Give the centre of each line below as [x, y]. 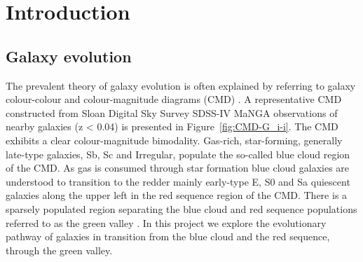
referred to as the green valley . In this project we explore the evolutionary [166, 222]
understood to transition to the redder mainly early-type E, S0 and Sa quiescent [178, 181]
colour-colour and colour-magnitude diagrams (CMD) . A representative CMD [174, 99]
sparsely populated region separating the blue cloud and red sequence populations [181, 208]
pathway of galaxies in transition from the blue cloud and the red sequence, [168, 236]
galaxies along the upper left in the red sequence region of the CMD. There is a [177, 195]
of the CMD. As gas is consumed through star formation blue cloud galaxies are [178, 168]
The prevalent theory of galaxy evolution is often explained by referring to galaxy [181, 85]
